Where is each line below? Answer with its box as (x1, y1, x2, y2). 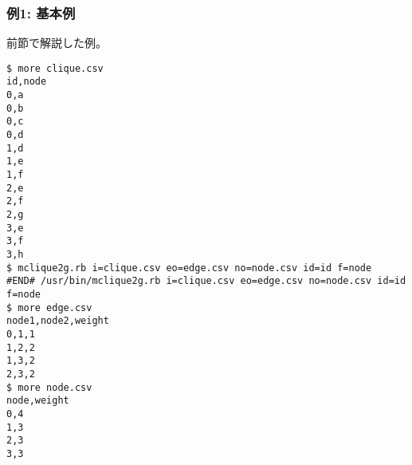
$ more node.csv (6, 381, 92, 393)
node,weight (6, 395, 69, 407)
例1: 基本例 (6, 2, 76, 22)
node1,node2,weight (6, 315, 109, 327)
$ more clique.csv (6, 62, 104, 74)
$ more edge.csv (6, 301, 92, 313)
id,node (6, 76, 47, 88)
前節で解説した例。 (6, 34, 107, 51)
